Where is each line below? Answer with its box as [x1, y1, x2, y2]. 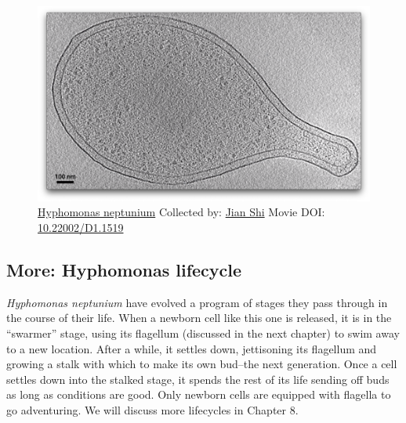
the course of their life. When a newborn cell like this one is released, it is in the [6, 309, 392, 326]
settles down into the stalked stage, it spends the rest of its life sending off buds [6, 371, 390, 387]
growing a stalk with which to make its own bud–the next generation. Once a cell [6, 356, 397, 372]
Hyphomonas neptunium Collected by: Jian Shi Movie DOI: [38, 204, 325, 220]
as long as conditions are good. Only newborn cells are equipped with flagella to [6, 386, 391, 403]
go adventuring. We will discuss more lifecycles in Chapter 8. [6, 401, 299, 418]
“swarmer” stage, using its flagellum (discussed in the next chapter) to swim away [6, 324, 400, 341]
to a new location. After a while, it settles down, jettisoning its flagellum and [6, 340, 377, 356]
